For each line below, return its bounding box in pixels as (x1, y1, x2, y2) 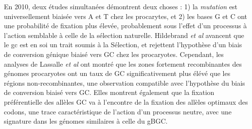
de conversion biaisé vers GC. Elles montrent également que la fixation (4, 87, 215, 97)
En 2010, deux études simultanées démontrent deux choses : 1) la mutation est (4, 1, 238, 11)
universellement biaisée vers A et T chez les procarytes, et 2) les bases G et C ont (4, 11, 248, 21)
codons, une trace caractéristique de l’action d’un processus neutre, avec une (4, 106, 232, 116)
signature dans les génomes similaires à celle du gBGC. (4, 116, 168, 126)
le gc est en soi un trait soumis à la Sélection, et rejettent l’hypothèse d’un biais (4, 39, 242, 50)
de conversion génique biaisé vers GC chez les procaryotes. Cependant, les (4, 49, 224, 59)
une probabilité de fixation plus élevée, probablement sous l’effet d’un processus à (4, 20, 247, 31)
